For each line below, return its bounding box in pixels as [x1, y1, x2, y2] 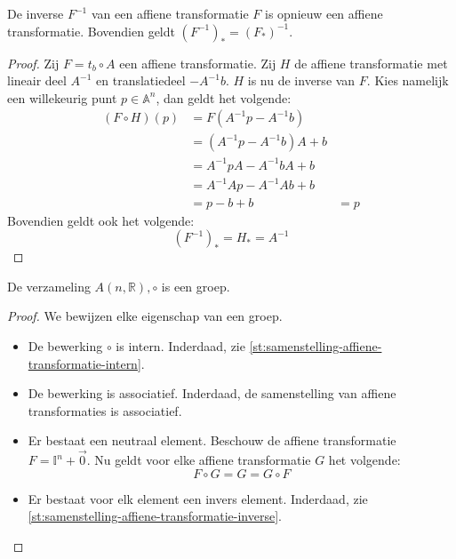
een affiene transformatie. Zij [119, 53, 276, 72]
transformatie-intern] [28, 354, 141, 372]
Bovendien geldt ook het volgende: [7, 211, 195, 229]
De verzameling [7, 276, 91, 295]
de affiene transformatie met [294, 53, 448, 72]
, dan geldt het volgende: [156, 88, 292, 107]
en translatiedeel [96, 71, 186, 90]
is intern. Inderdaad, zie [116, 336, 245, 355]
